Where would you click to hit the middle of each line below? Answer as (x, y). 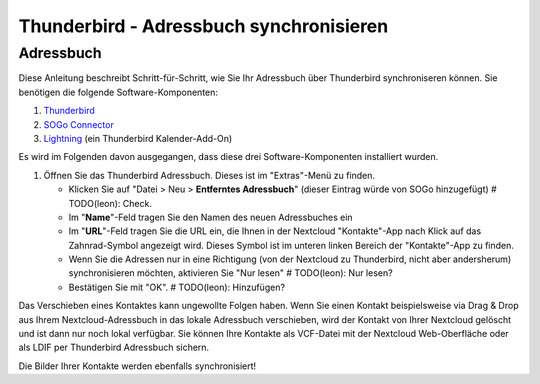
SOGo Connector (78, 124)
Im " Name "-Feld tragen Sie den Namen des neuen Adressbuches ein (211, 217)
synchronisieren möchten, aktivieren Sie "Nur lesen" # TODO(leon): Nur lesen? (231, 273)
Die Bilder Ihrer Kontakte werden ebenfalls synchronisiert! (137, 366)
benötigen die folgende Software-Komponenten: (118, 92)
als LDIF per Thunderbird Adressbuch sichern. (114, 347)
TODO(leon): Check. (110, 203)
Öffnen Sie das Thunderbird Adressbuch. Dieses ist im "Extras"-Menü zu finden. (209, 175)
